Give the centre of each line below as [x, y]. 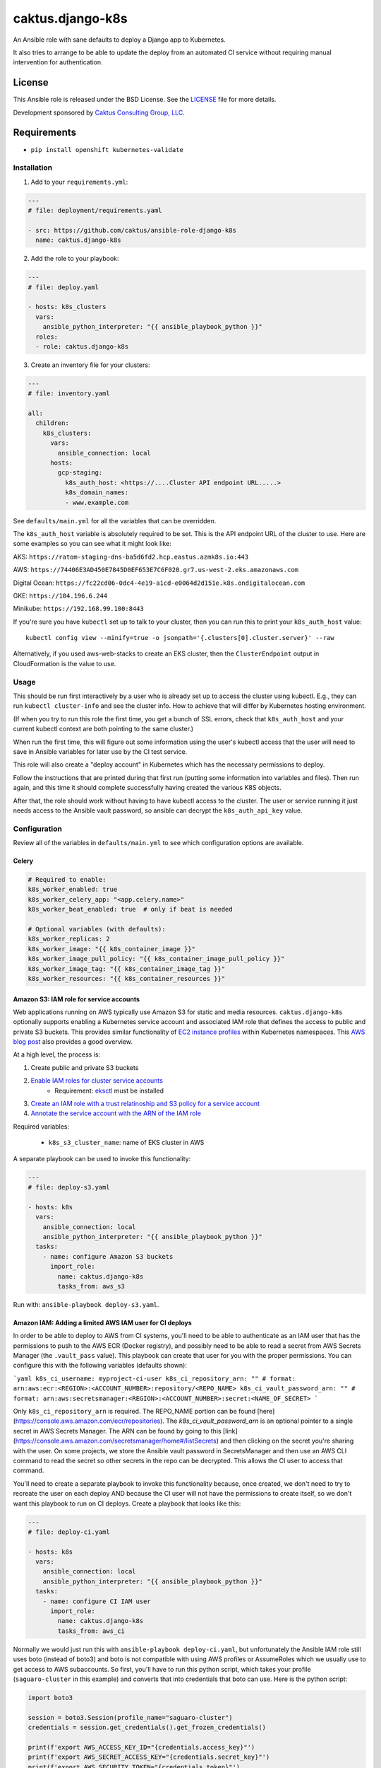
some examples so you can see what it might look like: [92, 544]
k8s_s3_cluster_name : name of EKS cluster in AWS [126, 1143]
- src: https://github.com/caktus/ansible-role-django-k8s [132, 230]
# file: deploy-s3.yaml [69, 1187]
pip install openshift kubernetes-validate [107, 150]
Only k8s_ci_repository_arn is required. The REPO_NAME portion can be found [134, 1411]
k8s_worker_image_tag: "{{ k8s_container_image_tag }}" [127, 969]
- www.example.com [97, 502]
